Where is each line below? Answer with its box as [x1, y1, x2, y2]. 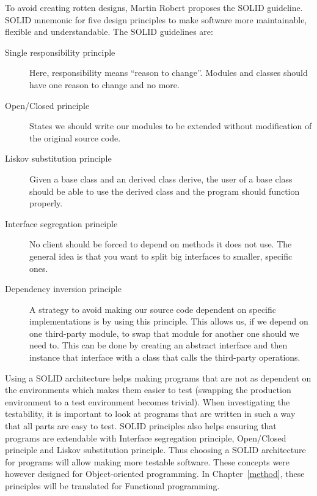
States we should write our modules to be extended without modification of [29, 119, 312, 132]
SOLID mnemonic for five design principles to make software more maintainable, [5, 13, 307, 26]
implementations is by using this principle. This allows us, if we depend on [29, 315, 308, 328]
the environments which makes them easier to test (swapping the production [5, 383, 291, 396]
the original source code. [29, 131, 121, 144]
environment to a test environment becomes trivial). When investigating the [5, 395, 290, 408]
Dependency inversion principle [5, 282, 122, 295]
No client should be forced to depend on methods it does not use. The [29, 238, 292, 250]
